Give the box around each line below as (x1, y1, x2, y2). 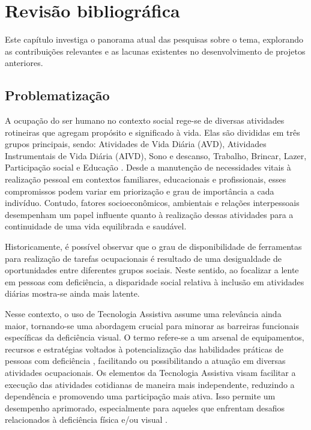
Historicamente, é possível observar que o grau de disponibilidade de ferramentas (5, 240, 302, 253)
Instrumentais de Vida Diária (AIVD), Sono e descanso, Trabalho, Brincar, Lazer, (5, 149, 307, 162)
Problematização (5, 86, 110, 104)
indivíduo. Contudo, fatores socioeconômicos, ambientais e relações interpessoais (5, 196, 300, 209)
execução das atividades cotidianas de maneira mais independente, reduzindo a (5, 378, 295, 390)
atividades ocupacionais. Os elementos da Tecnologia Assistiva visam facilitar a (5, 366, 296, 378)
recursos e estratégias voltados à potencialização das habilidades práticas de (5, 342, 283, 355)
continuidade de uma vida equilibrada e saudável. (5, 220, 187, 232)
